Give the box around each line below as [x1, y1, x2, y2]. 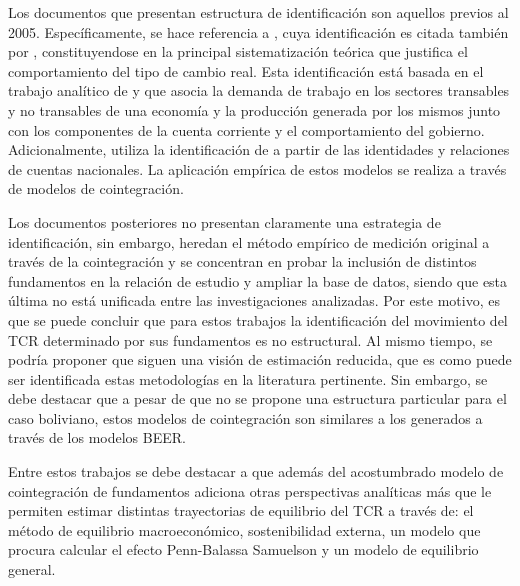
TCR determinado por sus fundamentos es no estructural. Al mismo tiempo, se [8, 329, 493, 350]
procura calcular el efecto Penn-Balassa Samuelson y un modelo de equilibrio [8, 539, 479, 560]
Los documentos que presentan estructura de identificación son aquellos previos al [8, 2, 509, 22]
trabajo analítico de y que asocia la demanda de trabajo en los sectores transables [8, 80, 510, 101]
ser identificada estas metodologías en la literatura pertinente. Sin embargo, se [8, 368, 488, 389]
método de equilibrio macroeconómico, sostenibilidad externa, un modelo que [8, 519, 481, 540]
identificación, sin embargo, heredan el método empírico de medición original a [8, 231, 490, 252]
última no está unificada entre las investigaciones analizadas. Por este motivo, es [8, 290, 500, 311]
